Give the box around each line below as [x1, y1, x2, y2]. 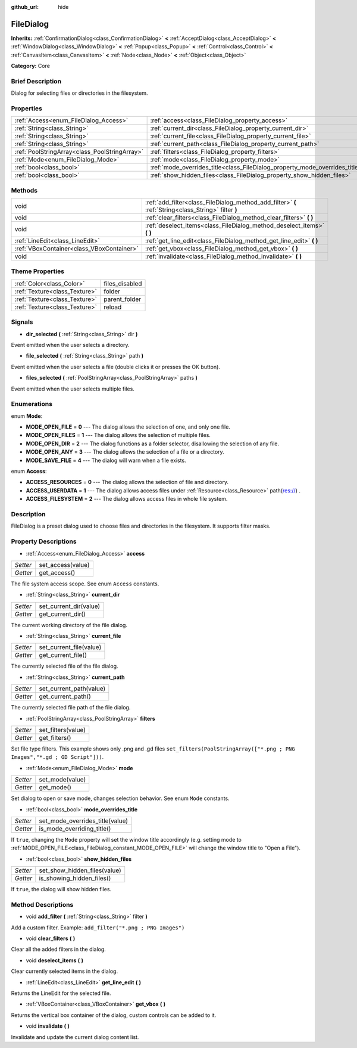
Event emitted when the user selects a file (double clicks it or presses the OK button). [11, 363, 220, 370]
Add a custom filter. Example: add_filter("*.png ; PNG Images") [11, 924, 185, 931]
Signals [11, 318, 33, 326]
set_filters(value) [39, 726, 86, 734]
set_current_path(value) [39, 684, 106, 693]
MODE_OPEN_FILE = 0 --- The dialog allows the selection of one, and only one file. [26, 423, 230, 430]
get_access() [39, 568, 76, 576]
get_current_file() [39, 651, 87, 659]
